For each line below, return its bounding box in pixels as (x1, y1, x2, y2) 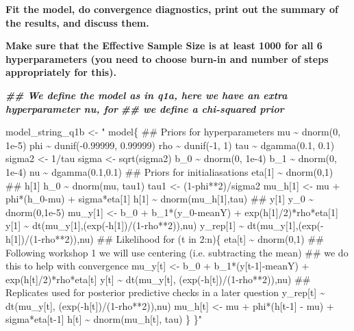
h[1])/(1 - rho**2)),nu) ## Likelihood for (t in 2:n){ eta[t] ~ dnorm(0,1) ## (5, 231, 324, 246)
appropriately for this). (5, 65, 116, 79)
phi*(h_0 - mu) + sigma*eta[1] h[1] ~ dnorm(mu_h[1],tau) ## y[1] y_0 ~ (5, 191, 314, 206)
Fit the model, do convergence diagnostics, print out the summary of (5, 2, 338, 16)
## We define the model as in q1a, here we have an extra (5, 88, 288, 102)
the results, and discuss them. (5, 15, 149, 29)
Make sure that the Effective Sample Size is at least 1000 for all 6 (5, 38, 323, 53)
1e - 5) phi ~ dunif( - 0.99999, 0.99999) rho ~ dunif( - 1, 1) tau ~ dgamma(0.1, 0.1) (5, 137, 335, 152)
